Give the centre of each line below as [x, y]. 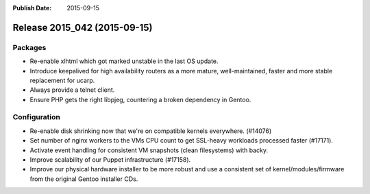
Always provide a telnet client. [72, 90]
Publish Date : [32, 8]
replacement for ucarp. [62, 80]
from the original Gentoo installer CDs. [84, 179]
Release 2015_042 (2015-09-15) [83, 27]
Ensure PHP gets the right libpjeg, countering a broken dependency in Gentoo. [140, 99]
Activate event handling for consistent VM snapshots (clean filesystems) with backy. [149, 150]
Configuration [37, 117]
